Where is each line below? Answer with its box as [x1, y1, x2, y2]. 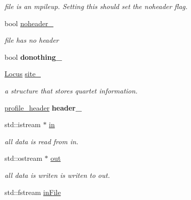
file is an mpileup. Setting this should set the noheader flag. [5, 1, 188, 11]
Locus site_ [5, 68, 41, 79]
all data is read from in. [5, 136, 79, 146]
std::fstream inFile [5, 186, 61, 197]
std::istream [5, 119, 41, 130]
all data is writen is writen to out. [5, 169, 110, 180]
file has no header [5, 35, 59, 45]
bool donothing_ [5, 51, 62, 62]
